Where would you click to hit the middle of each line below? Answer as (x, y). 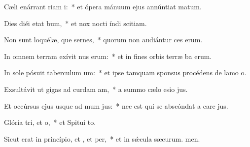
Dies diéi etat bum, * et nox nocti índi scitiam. (75, 23)
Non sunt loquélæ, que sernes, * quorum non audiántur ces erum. (103, 40)
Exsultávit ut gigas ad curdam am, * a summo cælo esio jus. (96, 89)
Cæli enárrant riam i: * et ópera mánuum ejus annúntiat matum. (103, 6)
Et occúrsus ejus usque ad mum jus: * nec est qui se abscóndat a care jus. (116, 105)
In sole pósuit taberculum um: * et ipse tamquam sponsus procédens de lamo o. (125, 73)
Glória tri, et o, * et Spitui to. (50, 122)
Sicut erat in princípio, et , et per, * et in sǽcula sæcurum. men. (102, 138)
